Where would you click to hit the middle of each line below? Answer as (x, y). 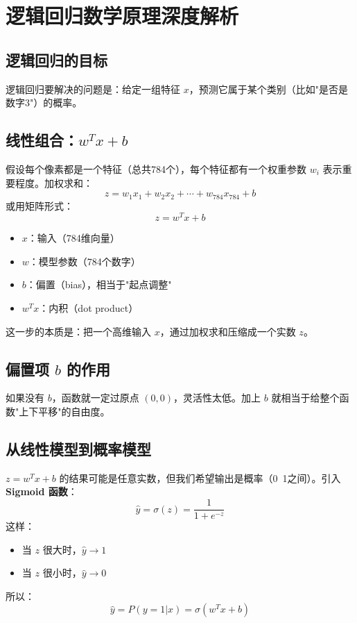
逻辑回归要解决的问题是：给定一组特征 (93, 89)
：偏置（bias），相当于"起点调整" (99, 284)
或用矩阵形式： (40, 205)
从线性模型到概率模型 (78, 449)
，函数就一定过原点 (95, 398)
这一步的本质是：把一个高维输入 (78, 331)
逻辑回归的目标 (56, 59)
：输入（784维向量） (73, 238)
